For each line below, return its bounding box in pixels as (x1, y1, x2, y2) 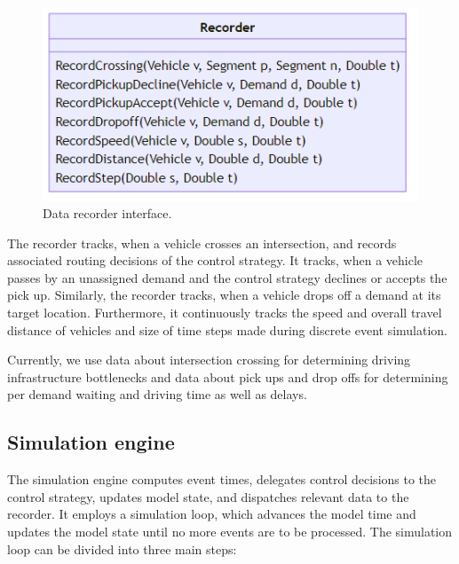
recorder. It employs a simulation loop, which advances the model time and (7, 505, 416, 523)
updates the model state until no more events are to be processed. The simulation (7, 522, 453, 541)
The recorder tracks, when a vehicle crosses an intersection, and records (7, 233, 397, 252)
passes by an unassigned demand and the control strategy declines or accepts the (7, 268, 447, 286)
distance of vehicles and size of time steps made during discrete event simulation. (7, 320, 448, 339)
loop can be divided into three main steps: (7, 539, 237, 558)
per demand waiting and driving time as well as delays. (7, 385, 307, 403)
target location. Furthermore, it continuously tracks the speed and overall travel (7, 303, 442, 322)
